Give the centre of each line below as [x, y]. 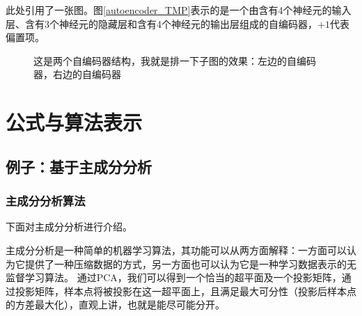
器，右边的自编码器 [77, 74]
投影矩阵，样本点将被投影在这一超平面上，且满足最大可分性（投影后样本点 [186, 291]
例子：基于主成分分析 [79, 166]
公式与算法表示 [74, 122]
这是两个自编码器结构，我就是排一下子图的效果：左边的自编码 [175, 60]
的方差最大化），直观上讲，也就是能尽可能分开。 [115, 305]
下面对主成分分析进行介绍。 [69, 227]
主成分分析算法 [46, 201]
